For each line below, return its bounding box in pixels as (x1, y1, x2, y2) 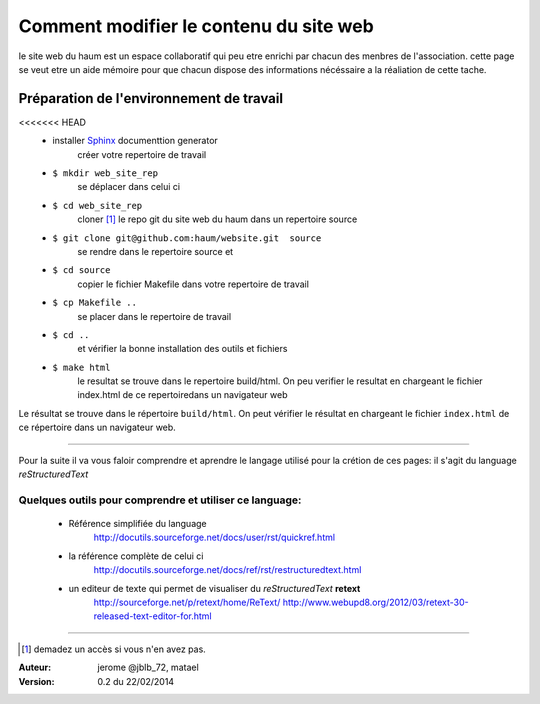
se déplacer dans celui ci (77, 181, 180, 193)
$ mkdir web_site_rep (52, 168, 159, 179)
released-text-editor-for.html (93, 610, 212, 622)
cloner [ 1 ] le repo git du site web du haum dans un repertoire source (77, 213, 358, 225)
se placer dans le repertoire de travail (77, 310, 232, 322)
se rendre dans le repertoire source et (77, 245, 234, 257)
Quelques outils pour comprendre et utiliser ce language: (18, 493, 302, 507)
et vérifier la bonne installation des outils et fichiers (77, 343, 288, 355)
